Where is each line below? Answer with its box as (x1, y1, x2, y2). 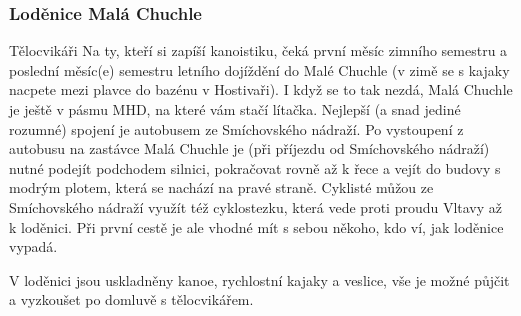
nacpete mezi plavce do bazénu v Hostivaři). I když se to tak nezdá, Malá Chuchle (9, 79, 513, 100)
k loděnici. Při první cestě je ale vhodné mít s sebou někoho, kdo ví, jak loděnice (9, 216, 504, 237)
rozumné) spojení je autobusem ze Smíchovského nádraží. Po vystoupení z (9, 118, 464, 139)
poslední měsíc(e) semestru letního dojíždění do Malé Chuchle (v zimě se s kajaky (9, 59, 510, 80)
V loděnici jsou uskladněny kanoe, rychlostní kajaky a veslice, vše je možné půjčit (9, 269, 510, 290)
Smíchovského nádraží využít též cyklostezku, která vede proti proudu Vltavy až (9, 196, 503, 217)
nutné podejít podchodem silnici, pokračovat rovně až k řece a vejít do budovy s (9, 157, 501, 178)
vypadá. (9, 236, 58, 257)
